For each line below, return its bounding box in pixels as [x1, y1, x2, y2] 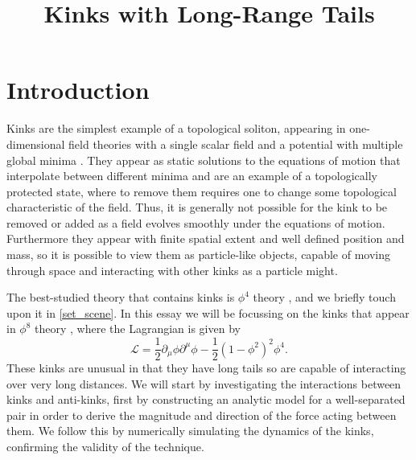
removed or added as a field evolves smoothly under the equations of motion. [6, 214, 385, 231]
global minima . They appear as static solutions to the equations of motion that [6, 151, 401, 168]
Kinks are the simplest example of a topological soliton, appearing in [6, 120, 346, 137]
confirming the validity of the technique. [6, 438, 204, 455]
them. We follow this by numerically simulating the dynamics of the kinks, [6, 422, 374, 439]
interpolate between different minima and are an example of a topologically [6, 167, 377, 184]
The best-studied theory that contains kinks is [6, 289, 235, 306]
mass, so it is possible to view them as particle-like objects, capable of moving [6, 246, 390, 263]
